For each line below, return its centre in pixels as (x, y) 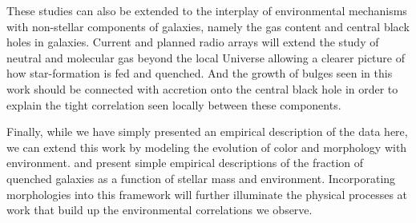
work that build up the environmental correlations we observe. (160, 210)
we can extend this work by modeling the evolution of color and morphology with (207, 147)
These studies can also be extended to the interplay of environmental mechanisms (207, 10)
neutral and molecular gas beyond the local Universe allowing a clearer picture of (206, 57)
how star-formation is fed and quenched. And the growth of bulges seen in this (200, 73)
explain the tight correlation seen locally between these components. (174, 104)
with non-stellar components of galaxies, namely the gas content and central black (208, 26)
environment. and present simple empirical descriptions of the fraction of (185, 163)
